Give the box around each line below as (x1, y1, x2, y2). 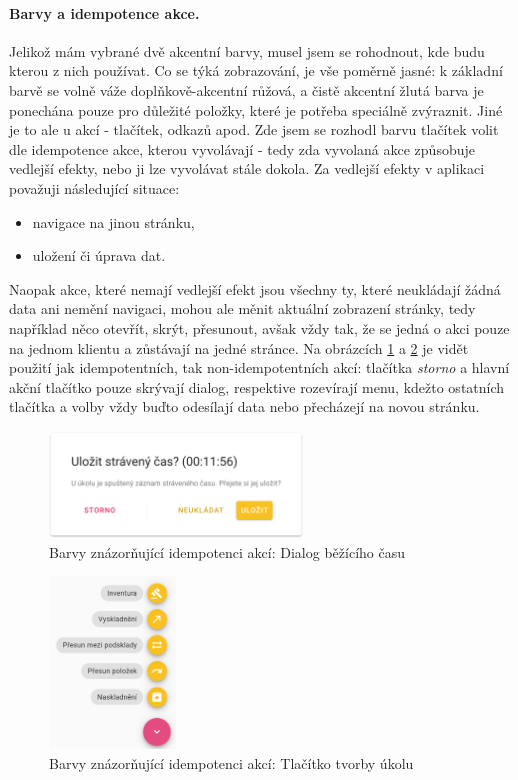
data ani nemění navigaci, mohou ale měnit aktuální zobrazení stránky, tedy (9, 298, 476, 319)
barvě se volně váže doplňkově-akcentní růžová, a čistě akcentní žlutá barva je (9, 79, 484, 100)
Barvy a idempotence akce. (9, 2, 200, 23)
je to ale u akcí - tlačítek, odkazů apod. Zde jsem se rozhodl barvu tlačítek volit (9, 119, 499, 140)
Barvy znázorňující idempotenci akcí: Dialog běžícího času (49, 541, 405, 562)
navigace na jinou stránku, (32, 211, 195, 232)
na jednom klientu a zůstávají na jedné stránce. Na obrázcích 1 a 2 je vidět (9, 337, 469, 358)
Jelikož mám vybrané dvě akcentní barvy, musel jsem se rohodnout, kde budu (9, 40, 485, 61)
